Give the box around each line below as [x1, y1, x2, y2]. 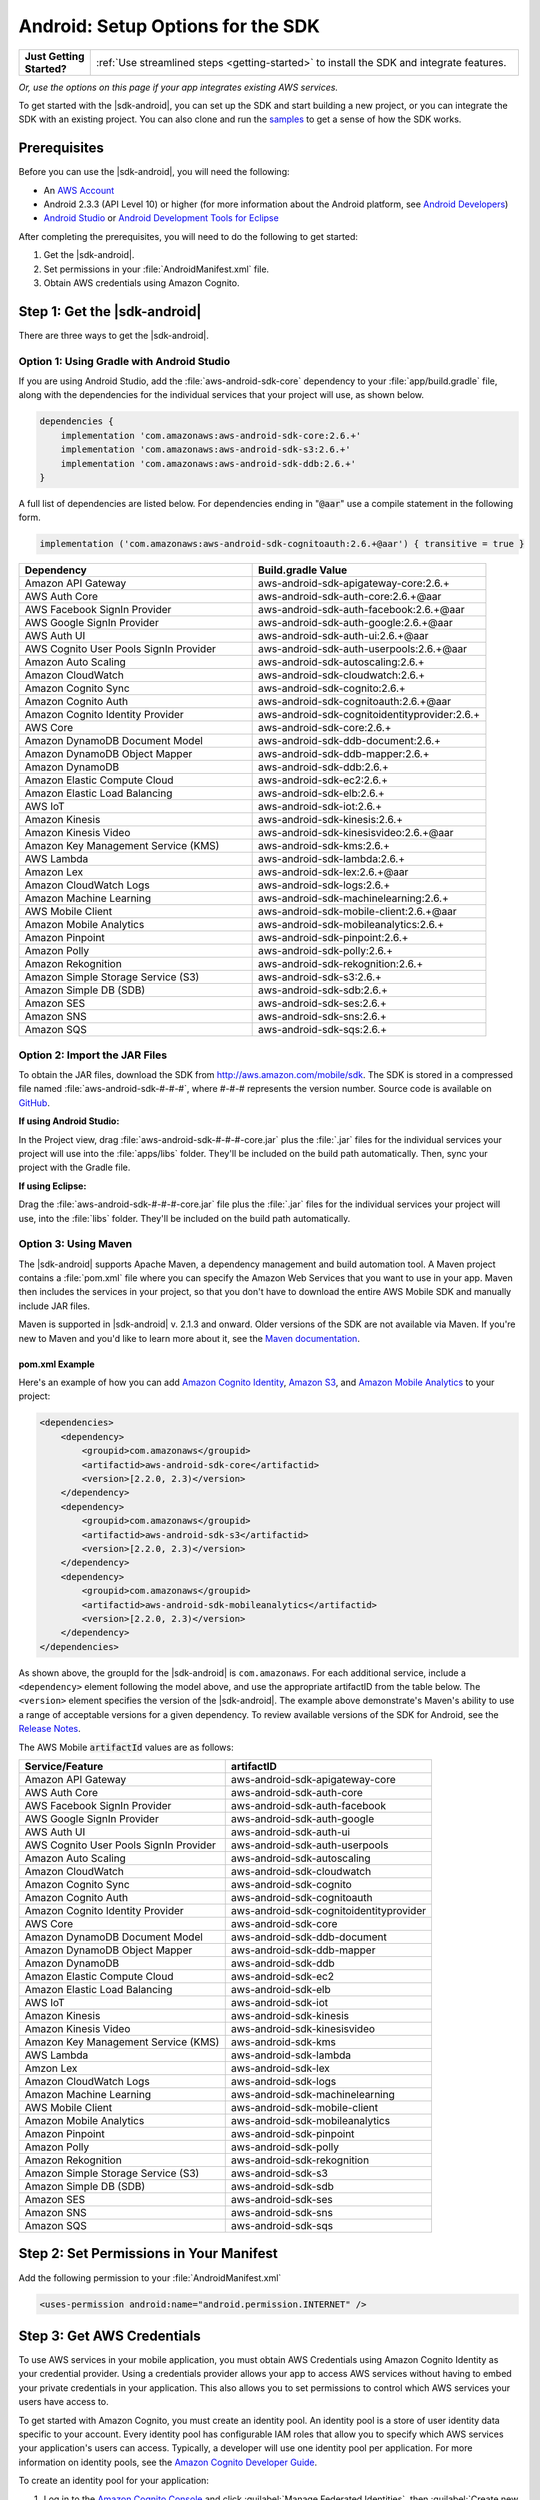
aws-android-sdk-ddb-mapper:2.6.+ [258, 747, 430, 761]
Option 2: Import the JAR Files [18, 1048, 168, 1062]
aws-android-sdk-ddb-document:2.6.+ [258, 734, 442, 748]
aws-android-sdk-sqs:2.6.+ [258, 1023, 388, 1037]
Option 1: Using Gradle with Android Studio [18, 354, 231, 368]
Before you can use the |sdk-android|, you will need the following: [18, 166, 290, 178]
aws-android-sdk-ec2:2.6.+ [258, 773, 389, 787]
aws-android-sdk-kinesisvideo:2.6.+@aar [258, 826, 454, 840]
